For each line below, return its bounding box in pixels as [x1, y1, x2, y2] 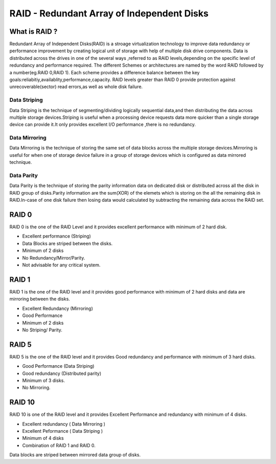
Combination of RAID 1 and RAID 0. [22, 442, 96, 448]
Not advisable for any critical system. [22, 262, 101, 268]
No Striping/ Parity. [22, 327, 62, 333]
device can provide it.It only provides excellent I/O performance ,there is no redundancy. [9, 121, 196, 128]
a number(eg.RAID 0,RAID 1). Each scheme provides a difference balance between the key [9, 69, 200, 75]
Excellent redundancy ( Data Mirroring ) [22, 420, 106, 427]
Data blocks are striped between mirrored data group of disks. [9, 452, 141, 458]
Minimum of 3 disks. [22, 377, 65, 384]
